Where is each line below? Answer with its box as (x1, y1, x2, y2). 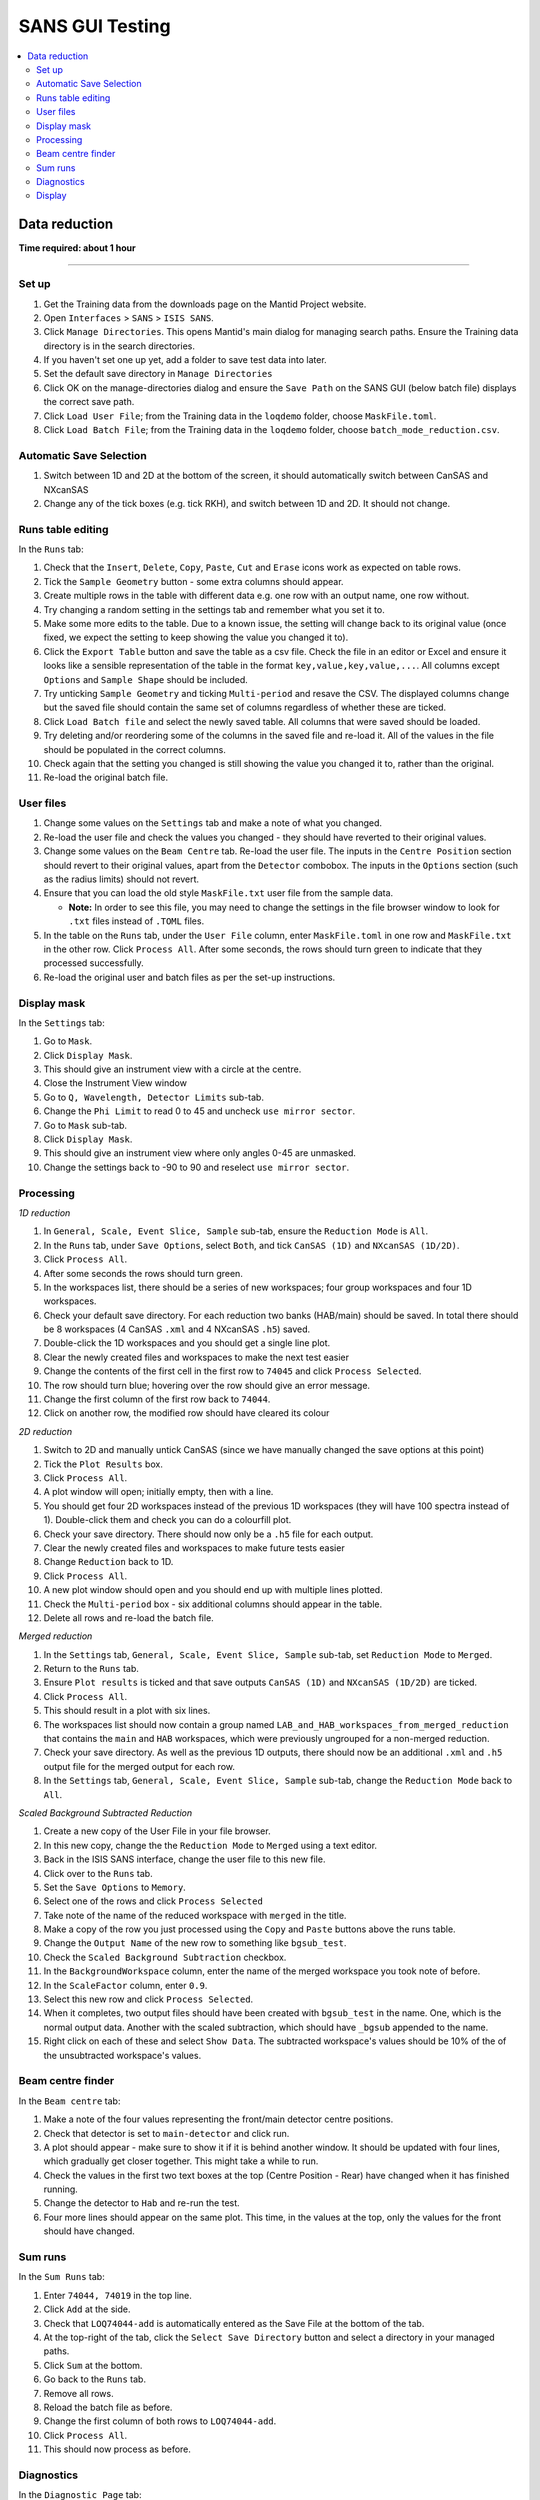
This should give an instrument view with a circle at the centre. (43, 1063, 302, 1075)
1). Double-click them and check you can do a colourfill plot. (43, 1514, 292, 1526)
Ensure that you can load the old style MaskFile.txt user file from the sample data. (43, 887, 394, 899)
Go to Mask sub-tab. (43, 1119, 128, 1131)
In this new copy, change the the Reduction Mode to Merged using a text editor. (43, 1839, 378, 1851)
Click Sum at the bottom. (43, 2359, 143, 2371)
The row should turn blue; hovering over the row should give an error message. (43, 1379, 370, 1391)
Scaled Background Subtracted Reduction (18, 1806, 193, 1819)
